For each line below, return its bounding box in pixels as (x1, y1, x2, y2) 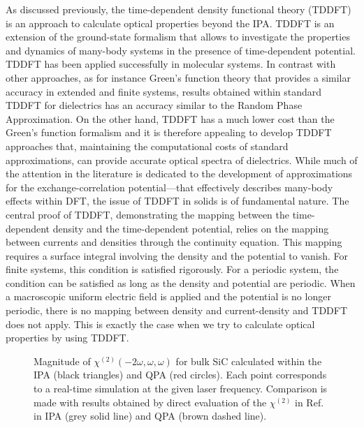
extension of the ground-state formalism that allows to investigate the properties (6, 29, 350, 44)
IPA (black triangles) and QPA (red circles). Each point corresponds (34, 367, 327, 382)
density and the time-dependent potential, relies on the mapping (52, 221, 329, 235)
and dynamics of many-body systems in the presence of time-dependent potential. (6, 43, 356, 57)
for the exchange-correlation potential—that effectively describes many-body (6, 179, 333, 194)
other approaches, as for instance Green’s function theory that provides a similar (6, 70, 351, 84)
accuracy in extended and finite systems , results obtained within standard (6, 84, 322, 98)
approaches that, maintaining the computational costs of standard (6, 138, 289, 153)
